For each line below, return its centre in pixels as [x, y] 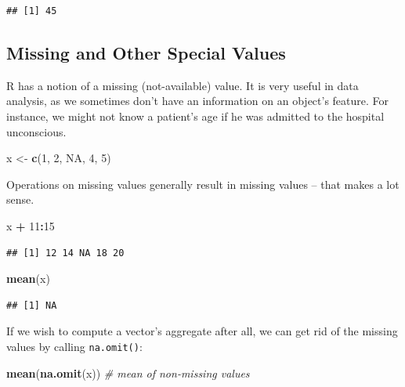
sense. [20, 199]
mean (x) [28, 278]
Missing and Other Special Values [146, 52]
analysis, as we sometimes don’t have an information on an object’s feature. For [198, 101]
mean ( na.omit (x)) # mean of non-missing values [128, 373]
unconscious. [36, 131]
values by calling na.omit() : [74, 346]
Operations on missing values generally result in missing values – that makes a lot [203, 184]
